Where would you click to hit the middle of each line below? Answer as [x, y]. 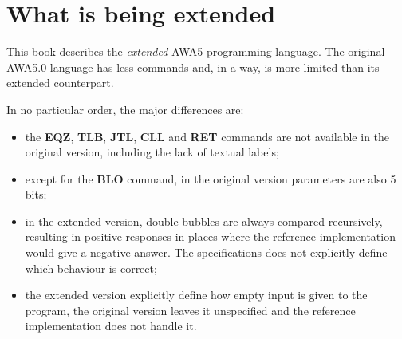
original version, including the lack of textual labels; [152, 152]
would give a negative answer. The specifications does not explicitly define [206, 252]
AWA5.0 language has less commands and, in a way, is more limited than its [193, 67]
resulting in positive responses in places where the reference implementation [210, 237]
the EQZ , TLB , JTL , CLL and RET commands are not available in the [207, 136]
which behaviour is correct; [91, 268]
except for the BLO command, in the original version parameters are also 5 [211, 178]
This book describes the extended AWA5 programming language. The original [196, 51]
